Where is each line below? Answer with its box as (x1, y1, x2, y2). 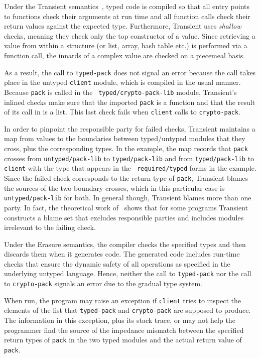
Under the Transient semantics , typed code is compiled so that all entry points (4, 1, 250, 11)
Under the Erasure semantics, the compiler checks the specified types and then (4, 238, 246, 249)
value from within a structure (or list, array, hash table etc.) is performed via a (4, 40, 247, 51)
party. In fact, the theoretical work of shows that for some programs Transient (4, 202, 248, 212)
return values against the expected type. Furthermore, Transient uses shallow (4, 21, 241, 31)
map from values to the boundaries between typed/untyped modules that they (4, 133, 245, 144)
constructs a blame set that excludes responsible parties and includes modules (4, 212, 244, 222)
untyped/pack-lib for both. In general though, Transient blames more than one (4, 192, 251, 203)
